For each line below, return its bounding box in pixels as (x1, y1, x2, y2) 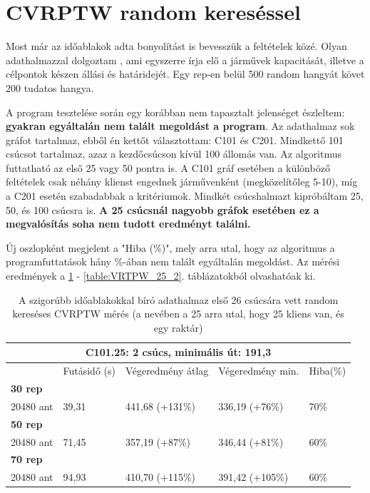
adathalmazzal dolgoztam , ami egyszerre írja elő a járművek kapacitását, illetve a (6, 52, 364, 67)
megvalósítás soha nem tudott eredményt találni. (6, 216, 251, 231)
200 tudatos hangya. (6, 80, 94, 95)
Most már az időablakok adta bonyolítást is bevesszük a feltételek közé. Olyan (6, 39, 347, 54)
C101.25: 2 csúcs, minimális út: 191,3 (85, 345, 272, 360)
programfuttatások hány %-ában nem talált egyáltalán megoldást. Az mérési (6, 254, 340, 269)
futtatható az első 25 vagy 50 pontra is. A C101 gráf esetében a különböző (6, 160, 330, 175)
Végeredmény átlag (125, 363, 209, 378)
